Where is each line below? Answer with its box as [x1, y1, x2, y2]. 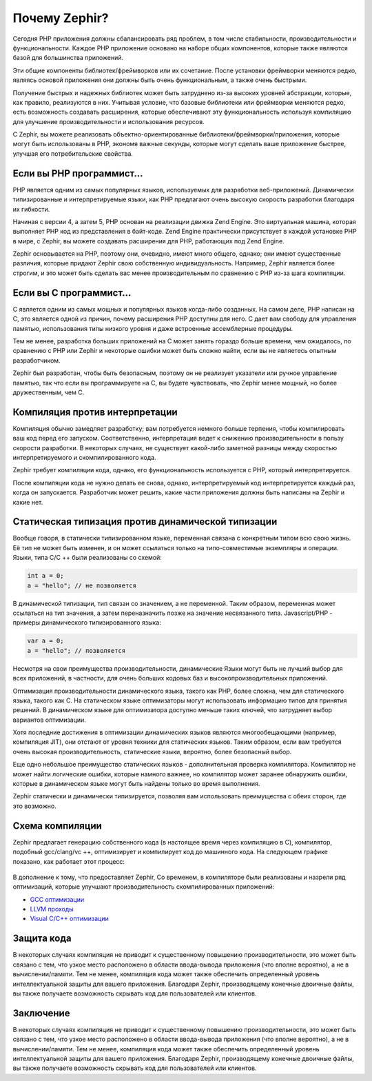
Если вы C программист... [12, 287, 132, 299]
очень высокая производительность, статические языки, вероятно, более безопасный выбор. [12, 747, 292, 756]
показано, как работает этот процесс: [12, 857, 125, 865]
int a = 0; [27, 572, 64, 580]
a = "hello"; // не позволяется [27, 581, 137, 589]
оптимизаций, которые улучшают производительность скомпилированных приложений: [12, 882, 275, 891]
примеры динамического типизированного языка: [12, 618, 161, 627]
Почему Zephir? [12, 10, 110, 26]
